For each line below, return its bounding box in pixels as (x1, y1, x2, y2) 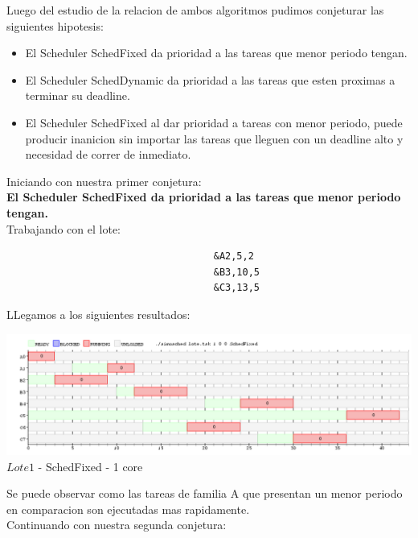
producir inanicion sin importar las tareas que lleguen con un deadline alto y (25, 130, 404, 147)
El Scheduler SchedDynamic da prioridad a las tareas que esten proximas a (25, 71, 395, 88)
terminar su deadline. (25, 87, 130, 104)
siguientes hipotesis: (6, 17, 104, 34)
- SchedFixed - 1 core (38, 457, 143, 474)
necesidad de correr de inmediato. (25, 146, 191, 163)
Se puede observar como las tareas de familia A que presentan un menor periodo (6, 485, 403, 502)
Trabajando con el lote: (6, 220, 121, 237)
